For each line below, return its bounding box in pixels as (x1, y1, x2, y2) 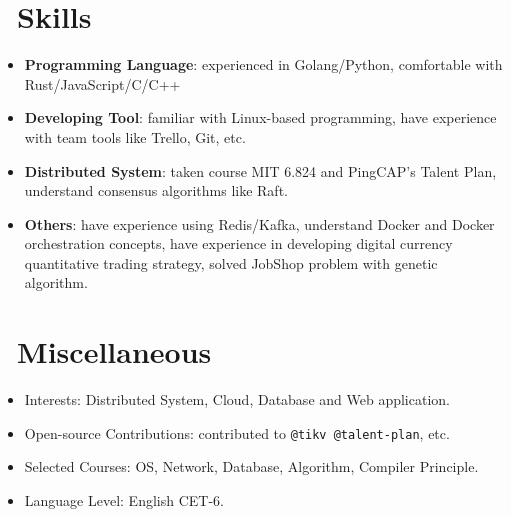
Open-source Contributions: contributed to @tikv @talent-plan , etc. (24, 422, 450, 443)
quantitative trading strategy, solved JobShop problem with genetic (24, 252, 438, 273)
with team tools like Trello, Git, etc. (24, 126, 246, 147)
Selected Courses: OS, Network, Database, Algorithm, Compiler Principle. (24, 456, 479, 477)
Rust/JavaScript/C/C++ (24, 73, 181, 94)
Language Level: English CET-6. (24, 490, 224, 511)
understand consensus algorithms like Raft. (24, 180, 288, 201)
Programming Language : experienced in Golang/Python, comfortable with (24, 54, 503, 75)
